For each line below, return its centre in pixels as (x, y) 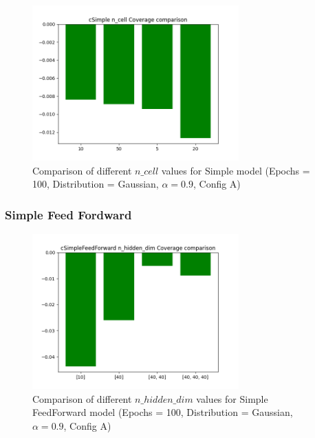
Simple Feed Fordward (68, 214)
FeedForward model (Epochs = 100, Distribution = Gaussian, (163, 412)
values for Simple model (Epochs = (236, 170)
